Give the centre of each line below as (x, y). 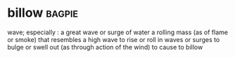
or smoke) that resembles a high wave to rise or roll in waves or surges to (114, 39)
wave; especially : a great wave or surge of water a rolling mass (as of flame (118, 32)
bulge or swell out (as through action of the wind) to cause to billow (105, 47)
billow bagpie (43, 13)
